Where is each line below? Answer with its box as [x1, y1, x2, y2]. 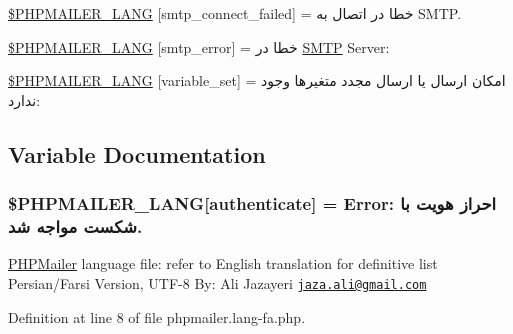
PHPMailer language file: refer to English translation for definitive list [8, 253, 438, 274]
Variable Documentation [8, 138, 266, 169]
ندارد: [8, 89, 41, 110]
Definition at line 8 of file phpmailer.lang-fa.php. [8, 306, 306, 327]
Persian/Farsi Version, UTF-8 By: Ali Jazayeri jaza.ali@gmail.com [8, 272, 427, 293]
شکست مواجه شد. [8, 214, 143, 238]
